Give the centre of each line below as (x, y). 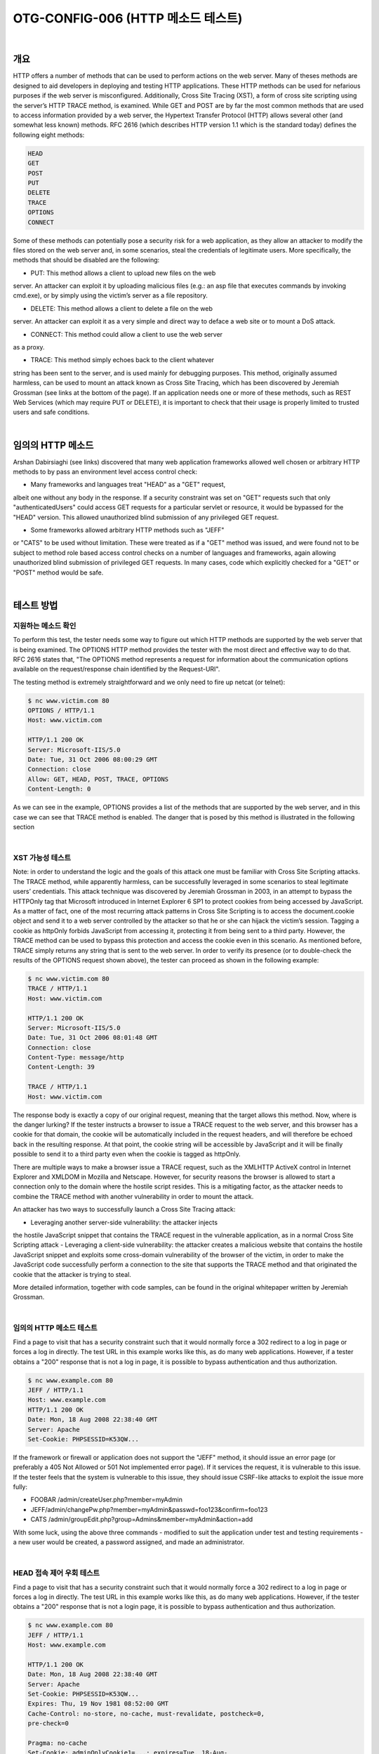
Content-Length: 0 (59, 789)
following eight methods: (49, 135)
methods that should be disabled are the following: (86, 260)
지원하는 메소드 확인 (45, 626)
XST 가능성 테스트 (42, 858)
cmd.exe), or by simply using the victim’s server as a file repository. (111, 295)
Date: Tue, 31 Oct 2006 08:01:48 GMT (93, 1038)
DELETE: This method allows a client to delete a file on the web (122, 308)
